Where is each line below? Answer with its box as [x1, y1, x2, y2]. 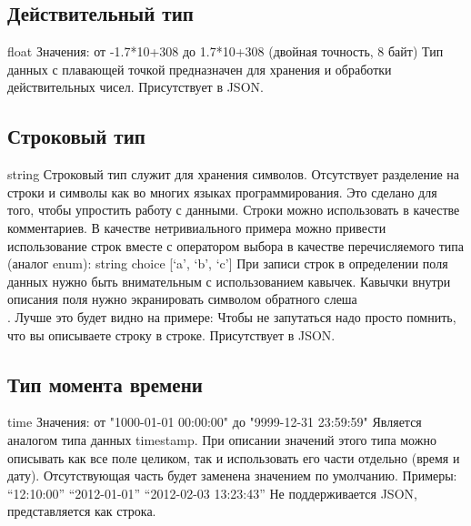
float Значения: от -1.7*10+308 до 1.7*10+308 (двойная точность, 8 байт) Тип [7, 42, 444, 61]
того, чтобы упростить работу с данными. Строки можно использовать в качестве [7, 200, 460, 219]
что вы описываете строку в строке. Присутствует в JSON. [7, 325, 336, 344]
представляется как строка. [7, 501, 156, 521]
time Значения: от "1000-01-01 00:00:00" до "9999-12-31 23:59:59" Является [7, 412, 422, 431]
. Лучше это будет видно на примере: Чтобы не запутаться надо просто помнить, [7, 307, 456, 326]
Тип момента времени [7, 369, 203, 398]
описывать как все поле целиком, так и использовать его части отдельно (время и [7, 448, 460, 467]
